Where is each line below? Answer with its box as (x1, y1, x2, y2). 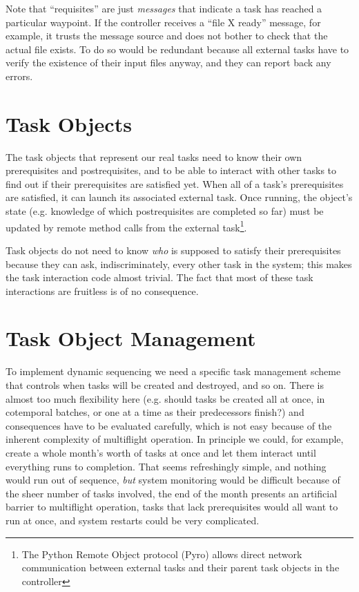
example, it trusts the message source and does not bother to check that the (6, 28, 328, 43)
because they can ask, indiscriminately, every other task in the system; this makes (6, 256, 352, 271)
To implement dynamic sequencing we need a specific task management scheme (6, 364, 341, 379)
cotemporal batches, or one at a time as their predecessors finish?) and (6, 405, 304, 419)
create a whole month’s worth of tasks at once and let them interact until (6, 445, 316, 459)
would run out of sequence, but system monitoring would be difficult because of (6, 472, 340, 487)
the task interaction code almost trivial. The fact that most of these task (6, 270, 313, 285)
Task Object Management (6, 324, 256, 352)
